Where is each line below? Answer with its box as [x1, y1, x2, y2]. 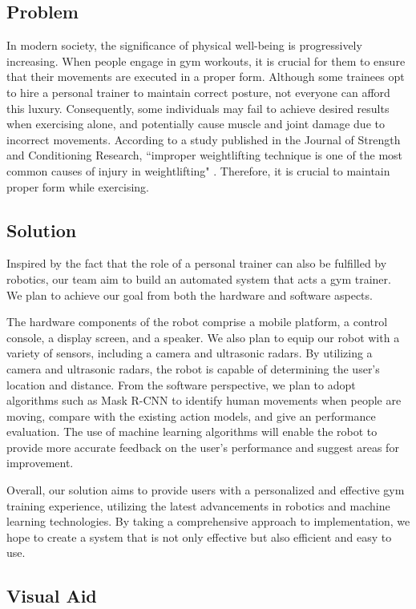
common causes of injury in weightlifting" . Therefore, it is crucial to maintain [6, 162, 390, 179]
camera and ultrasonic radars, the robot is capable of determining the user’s [6, 360, 380, 377]
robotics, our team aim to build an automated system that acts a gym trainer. [6, 270, 391, 287]
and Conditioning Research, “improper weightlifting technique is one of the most [6, 147, 403, 163]
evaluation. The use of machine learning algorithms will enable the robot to [6, 423, 378, 440]
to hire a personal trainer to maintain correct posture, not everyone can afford [6, 83, 390, 100]
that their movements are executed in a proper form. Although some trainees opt [6, 68, 405, 85]
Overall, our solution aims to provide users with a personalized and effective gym [6, 482, 405, 498]
